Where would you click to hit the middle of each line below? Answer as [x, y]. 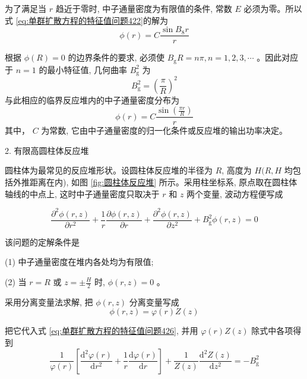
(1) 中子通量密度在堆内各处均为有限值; [79, 262]
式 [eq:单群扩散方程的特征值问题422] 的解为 [86, 20]
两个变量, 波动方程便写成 [235, 193]
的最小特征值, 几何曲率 [83, 69]
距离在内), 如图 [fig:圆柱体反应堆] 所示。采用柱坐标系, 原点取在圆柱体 [163, 182]
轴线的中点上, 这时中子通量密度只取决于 [82, 193]
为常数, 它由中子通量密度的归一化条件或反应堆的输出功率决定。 [164, 130]
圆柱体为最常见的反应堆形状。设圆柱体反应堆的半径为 [109, 170]
